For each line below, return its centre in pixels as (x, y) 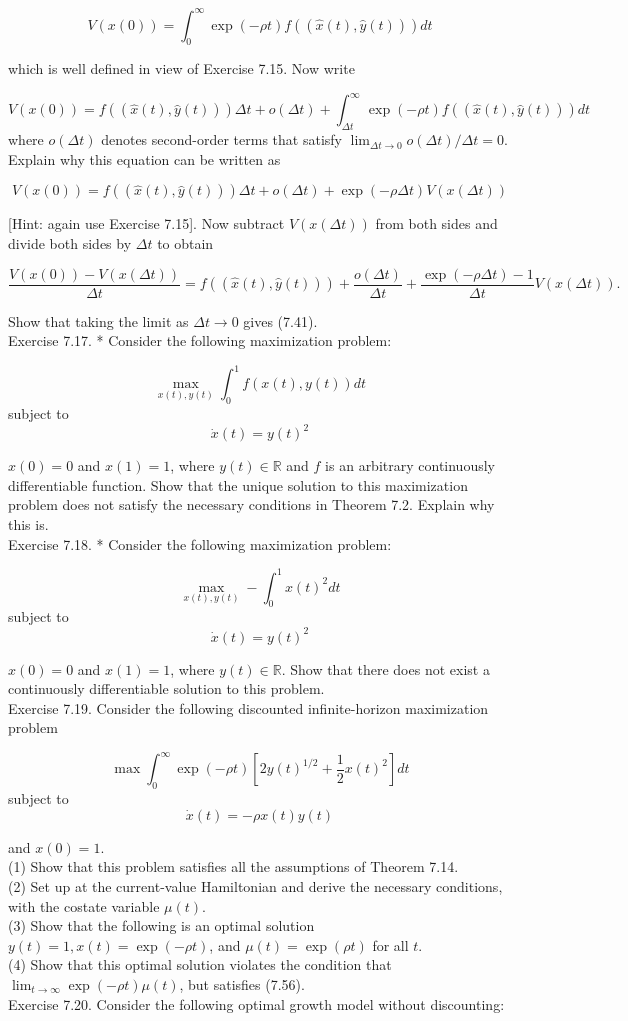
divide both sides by (70, 242)
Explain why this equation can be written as (144, 158)
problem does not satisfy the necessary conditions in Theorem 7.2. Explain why (251, 504)
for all (390, 944)
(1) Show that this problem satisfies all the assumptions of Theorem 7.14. (233, 866)
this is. (28, 523)
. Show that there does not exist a (385, 668)
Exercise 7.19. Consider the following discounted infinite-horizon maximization (248, 707)
